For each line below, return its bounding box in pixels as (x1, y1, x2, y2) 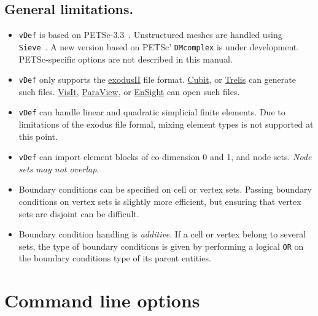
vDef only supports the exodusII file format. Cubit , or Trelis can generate (18, 73, 296, 86)
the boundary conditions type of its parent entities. (18, 252, 211, 264)
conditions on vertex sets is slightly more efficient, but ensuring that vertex (18, 195, 301, 208)
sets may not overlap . (18, 162, 99, 175)
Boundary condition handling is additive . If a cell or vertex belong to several (18, 228, 306, 241)
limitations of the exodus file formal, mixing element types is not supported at (18, 118, 314, 131)
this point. (18, 129, 58, 142)
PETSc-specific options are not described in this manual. (18, 52, 233, 65)
